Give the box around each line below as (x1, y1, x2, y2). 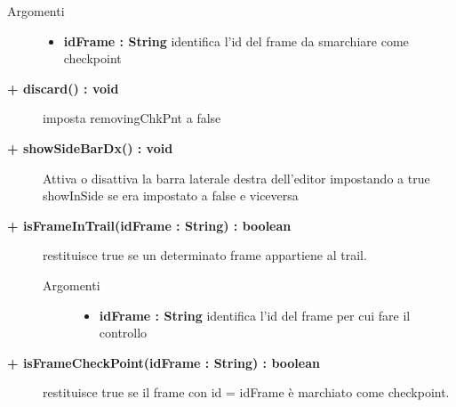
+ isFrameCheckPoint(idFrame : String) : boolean (7, 353, 320, 371)
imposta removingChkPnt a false (43, 109, 221, 127)
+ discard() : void (7, 78, 119, 97)
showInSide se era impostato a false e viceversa (43, 186, 299, 205)
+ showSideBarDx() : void (7, 138, 173, 157)
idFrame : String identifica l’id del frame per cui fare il (99, 305, 411, 324)
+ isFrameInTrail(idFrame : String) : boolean (7, 216, 292, 234)
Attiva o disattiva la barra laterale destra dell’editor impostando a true (43, 168, 430, 187)
